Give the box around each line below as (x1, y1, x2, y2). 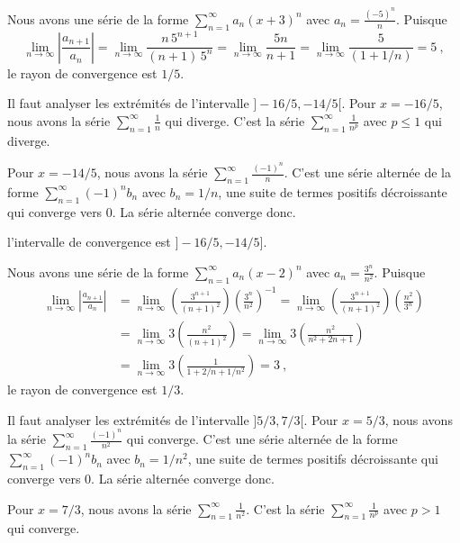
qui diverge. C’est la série (165, 111, 305, 130)
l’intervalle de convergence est (7, 232, 171, 251)
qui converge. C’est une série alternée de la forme (126, 430, 398, 448)
